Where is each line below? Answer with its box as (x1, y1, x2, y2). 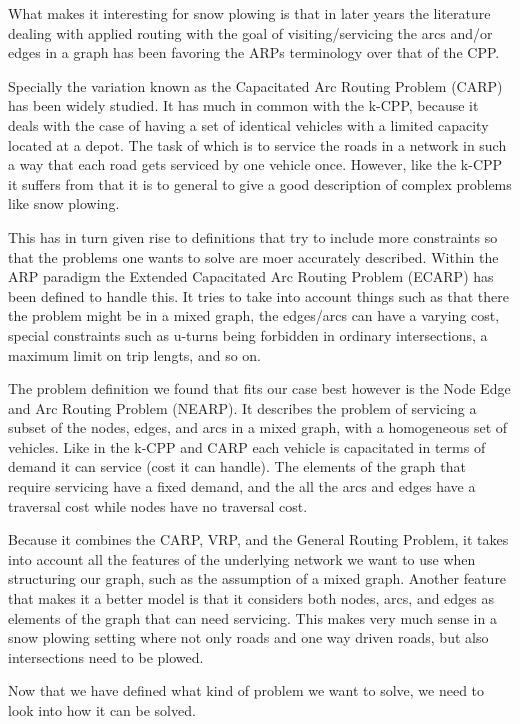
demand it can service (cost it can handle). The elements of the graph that (8, 456, 466, 477)
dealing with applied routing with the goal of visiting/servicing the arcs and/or (8, 22, 493, 43)
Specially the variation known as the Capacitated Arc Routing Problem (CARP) (8, 75, 503, 96)
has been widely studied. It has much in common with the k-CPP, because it (8, 95, 479, 116)
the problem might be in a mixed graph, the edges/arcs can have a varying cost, (8, 305, 500, 326)
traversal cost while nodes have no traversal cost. (8, 495, 308, 516)
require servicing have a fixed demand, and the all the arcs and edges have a (8, 476, 476, 497)
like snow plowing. (8, 193, 120, 214)
